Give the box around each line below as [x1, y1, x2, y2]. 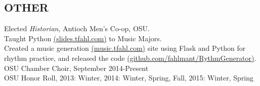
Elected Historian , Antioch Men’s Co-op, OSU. [4, 23, 150, 34]
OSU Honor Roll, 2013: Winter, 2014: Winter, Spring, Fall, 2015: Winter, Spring [4, 72, 254, 83]
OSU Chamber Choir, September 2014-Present [4, 62, 149, 73]
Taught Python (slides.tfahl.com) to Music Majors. [4, 33, 162, 43]
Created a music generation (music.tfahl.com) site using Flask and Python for [4, 43, 246, 53]
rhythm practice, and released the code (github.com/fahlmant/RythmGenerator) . [4, 52, 256, 63]
